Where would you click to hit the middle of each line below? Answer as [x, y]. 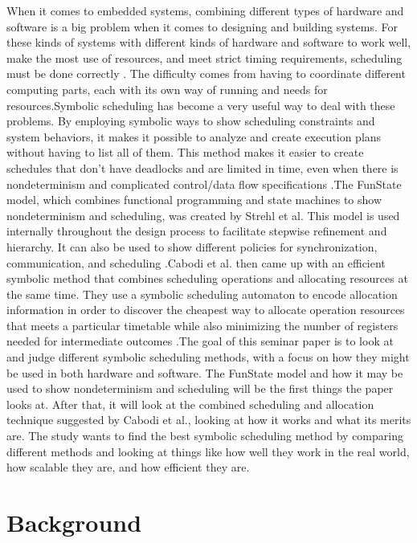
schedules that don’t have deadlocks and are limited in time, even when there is [202, 167]
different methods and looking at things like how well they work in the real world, [208, 451]
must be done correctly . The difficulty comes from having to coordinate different [206, 73]
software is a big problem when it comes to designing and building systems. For [202, 26]
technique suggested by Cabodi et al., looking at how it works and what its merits [209, 420]
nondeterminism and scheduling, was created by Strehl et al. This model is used [203, 215]
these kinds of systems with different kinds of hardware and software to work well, [209, 42]
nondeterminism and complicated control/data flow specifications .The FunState [204, 184]
